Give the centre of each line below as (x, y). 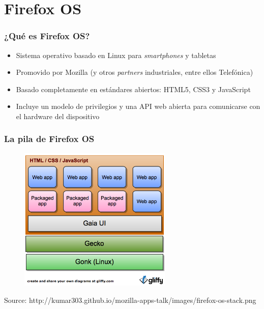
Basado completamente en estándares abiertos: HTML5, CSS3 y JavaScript (133, 89)
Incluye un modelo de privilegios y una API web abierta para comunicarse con (138, 106)
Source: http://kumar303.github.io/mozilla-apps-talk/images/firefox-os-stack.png (130, 300)
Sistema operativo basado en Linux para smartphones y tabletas (116, 55)
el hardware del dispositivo (58, 116)
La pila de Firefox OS (49, 139)
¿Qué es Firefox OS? (47, 36)
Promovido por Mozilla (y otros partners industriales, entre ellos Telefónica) (135, 72)
